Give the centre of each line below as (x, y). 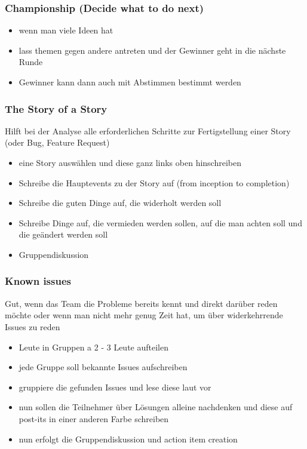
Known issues (38, 281)
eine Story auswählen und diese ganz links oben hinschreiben (130, 162)
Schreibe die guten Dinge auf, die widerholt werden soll (120, 203)
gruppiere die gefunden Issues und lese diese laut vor (115, 387)
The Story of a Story (56, 108)
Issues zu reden (33, 326)
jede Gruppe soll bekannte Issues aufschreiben (103, 367)
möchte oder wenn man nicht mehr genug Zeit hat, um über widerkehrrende (144, 315)
